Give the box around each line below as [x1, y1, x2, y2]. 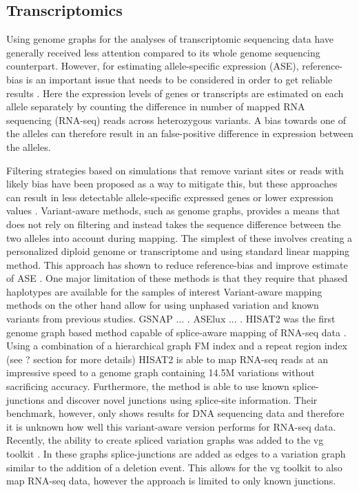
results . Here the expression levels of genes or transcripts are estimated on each [6, 85, 344, 100]
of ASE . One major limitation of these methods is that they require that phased [6, 271, 348, 285]
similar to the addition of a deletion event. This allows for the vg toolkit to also [6, 460, 342, 474]
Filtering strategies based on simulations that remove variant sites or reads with [6, 163, 344, 177]
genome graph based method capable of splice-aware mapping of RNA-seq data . [6, 325, 347, 339]
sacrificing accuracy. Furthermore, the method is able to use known [6, 379, 289, 393]
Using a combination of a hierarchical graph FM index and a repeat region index [6, 338, 347, 353]
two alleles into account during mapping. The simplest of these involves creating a [6, 230, 353, 245]
